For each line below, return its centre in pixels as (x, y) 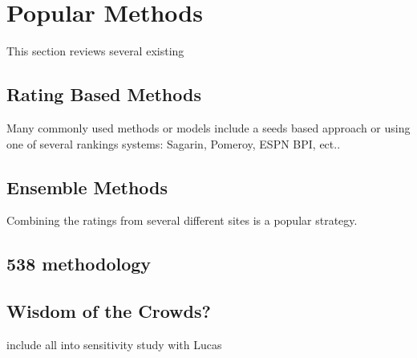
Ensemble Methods (87, 187)
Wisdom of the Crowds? (109, 311)
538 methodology (79, 264)
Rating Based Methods (104, 94)
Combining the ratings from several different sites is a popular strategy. (182, 220)
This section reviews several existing (95, 51)
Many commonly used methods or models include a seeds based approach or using (208, 127)
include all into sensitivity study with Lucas (114, 344)
